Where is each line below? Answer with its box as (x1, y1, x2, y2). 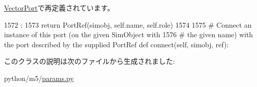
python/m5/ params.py (4, 72, 74, 83)
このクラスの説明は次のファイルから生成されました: (4, 56, 175, 66)
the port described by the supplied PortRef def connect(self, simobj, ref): (4, 39, 229, 49)
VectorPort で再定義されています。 (4, 3, 114, 13)
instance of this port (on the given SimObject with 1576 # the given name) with (4, 29, 253, 40)
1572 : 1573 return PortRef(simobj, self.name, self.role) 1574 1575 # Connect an (4, 19, 252, 30)
